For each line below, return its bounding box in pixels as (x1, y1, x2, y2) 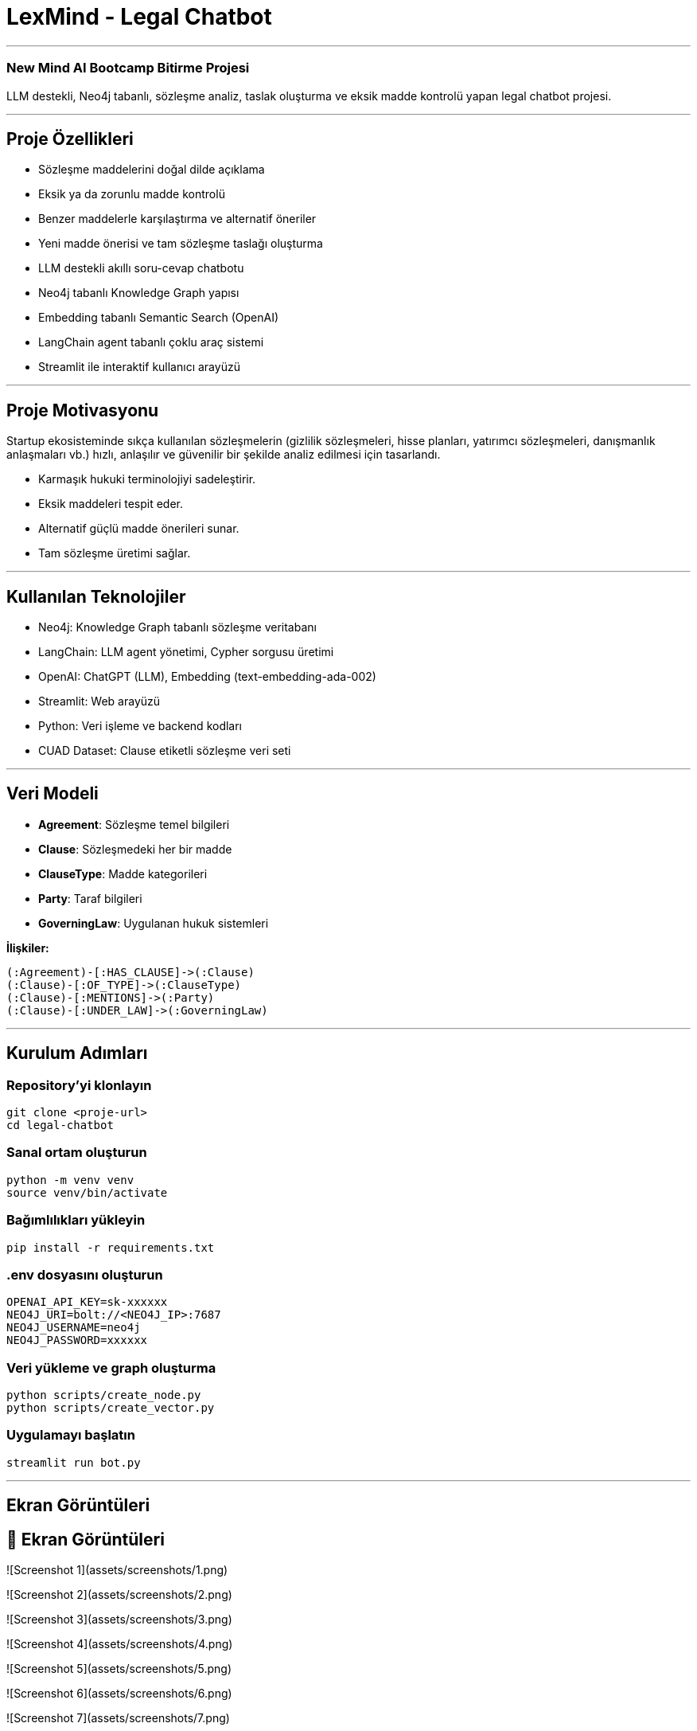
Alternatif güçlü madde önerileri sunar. (38, 522, 239, 536)
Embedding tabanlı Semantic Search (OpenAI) (38, 311, 278, 325)
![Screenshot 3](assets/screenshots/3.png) (6, 1612, 232, 1627)
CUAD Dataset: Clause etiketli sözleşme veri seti (38, 744, 291, 758)
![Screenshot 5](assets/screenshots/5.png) (6, 1662, 232, 1676)
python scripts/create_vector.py (6, 1401, 215, 1415)
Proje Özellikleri (6, 128, 134, 149)
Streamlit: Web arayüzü (38, 694, 161, 709)
